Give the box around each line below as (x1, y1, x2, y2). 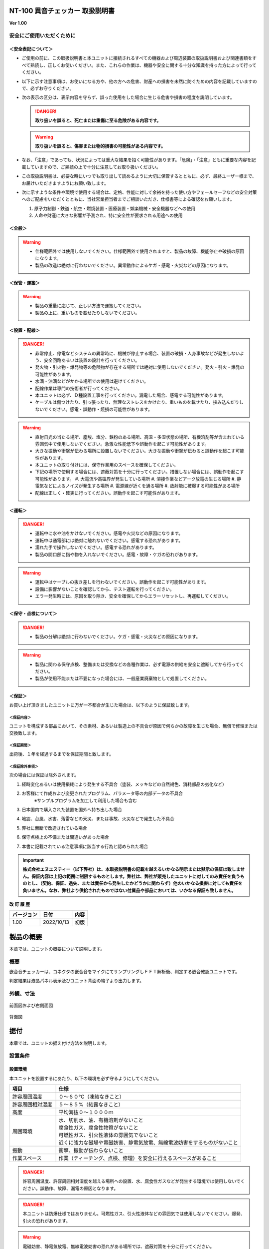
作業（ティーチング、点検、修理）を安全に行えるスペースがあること (58, 1155, 217, 1162)
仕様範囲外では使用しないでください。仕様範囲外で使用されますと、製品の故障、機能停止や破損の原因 (35, 248, 245, 254)
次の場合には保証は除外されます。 (9, 772, 79, 778)
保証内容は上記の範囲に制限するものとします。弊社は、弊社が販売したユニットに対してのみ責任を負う (31, 873, 241, 879)
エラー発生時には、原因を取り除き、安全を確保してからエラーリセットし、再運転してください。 (35, 593, 231, 599)
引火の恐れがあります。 (22, 1218, 71, 1224)
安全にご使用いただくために (9, 32, 76, 39)
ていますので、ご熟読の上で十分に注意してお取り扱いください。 (30, 164, 161, 170)
